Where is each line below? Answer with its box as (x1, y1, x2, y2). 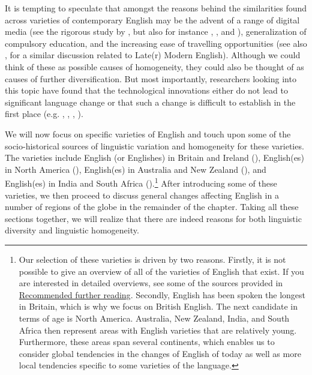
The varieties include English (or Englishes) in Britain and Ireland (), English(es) (5, 151, 304, 164)
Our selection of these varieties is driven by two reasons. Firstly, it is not (19, 253, 286, 265)
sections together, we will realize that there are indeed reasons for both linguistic (5, 212, 302, 224)
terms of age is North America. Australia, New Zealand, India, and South (19, 311, 290, 324)
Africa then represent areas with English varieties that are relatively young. (19, 323, 297, 336)
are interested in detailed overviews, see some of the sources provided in (19, 277, 283, 289)
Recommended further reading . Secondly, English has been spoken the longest (19, 288, 306, 301)
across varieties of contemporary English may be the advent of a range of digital (5, 13, 300, 26)
